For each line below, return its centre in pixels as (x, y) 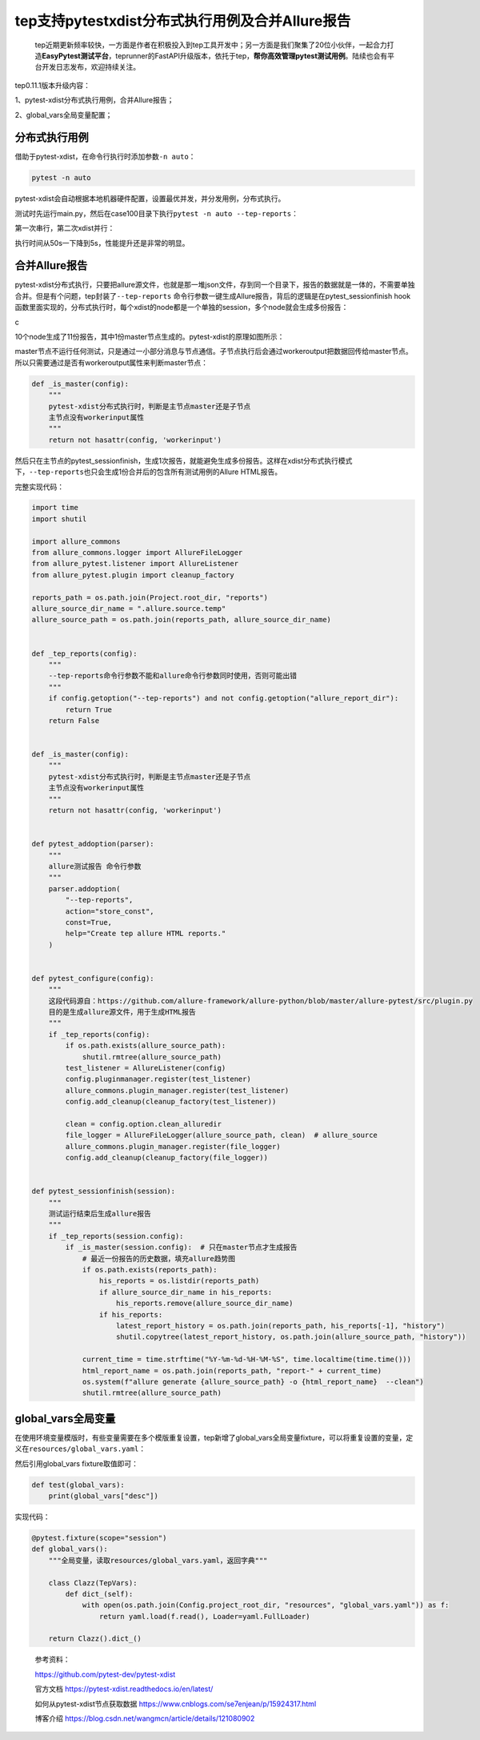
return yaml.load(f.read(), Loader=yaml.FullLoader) (204, 1616)
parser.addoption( (84, 888)
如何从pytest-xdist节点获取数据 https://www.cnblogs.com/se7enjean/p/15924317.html (176, 1704)
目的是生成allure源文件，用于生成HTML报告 (122, 1012)
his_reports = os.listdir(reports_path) (179, 1281)
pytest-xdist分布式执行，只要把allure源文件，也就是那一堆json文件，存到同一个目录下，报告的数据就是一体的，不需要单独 (215, 285)
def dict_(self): (99, 1594)
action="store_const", (110, 911)
